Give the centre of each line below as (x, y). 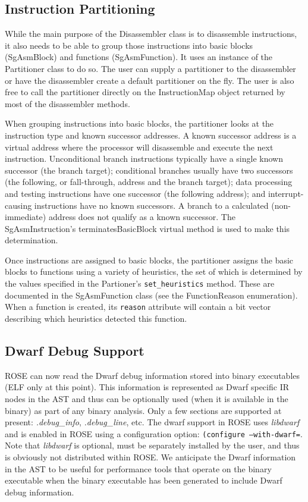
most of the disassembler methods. (67, 103)
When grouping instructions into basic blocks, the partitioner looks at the (139, 123)
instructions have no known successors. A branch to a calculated (151, 205)
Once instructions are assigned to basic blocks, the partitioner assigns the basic (149, 260)
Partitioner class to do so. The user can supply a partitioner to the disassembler (150, 68)
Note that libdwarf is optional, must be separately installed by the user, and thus (152, 445)
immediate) (26, 217)
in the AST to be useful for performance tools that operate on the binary (138, 468)
